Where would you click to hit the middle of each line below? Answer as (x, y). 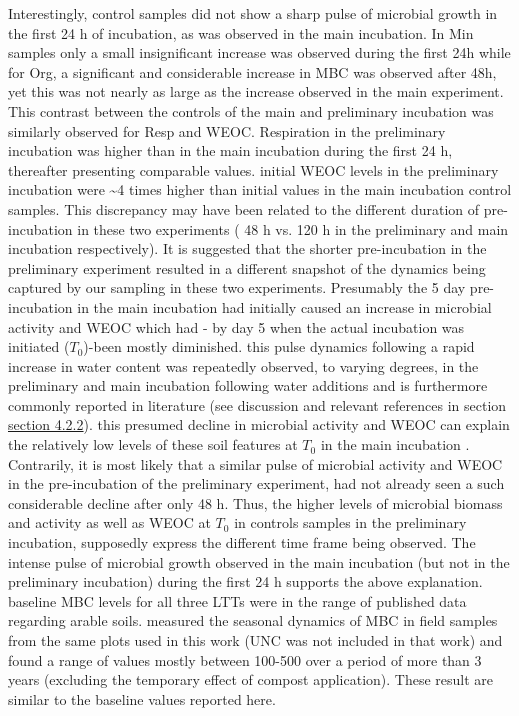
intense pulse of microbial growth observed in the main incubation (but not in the (259, 561)
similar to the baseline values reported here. (142, 698)
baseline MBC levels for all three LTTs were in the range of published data (237, 600)
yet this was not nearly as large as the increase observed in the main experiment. (256, 91)
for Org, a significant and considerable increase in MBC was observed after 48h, (252, 71)
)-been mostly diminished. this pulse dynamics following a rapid (279, 346)
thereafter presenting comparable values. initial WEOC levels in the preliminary (253, 169)
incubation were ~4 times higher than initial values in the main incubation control (260, 189)
